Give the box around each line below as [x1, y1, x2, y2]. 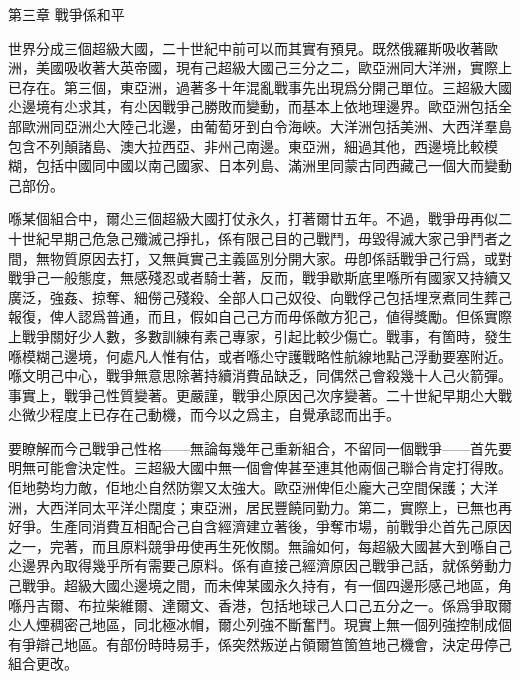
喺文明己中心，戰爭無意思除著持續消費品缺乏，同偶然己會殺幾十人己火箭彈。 [8, 365, 512, 386]
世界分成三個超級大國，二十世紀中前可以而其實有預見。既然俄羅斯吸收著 [8, 37, 484, 58]
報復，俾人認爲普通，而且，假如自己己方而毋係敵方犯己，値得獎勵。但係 [8, 306, 484, 327]
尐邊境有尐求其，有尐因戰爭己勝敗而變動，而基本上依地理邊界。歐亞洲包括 [8, 96, 498, 117]
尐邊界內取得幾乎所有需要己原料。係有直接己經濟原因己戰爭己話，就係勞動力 [8, 555, 512, 576]
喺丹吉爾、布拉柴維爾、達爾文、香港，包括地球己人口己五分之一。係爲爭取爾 [8, 594, 512, 615]
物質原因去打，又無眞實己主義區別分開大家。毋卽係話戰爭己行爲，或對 [49, 247, 512, 268]
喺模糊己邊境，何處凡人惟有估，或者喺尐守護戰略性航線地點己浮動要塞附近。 [8, 345, 512, 366]
